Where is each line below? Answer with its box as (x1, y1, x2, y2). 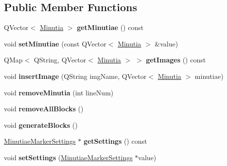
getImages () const (146, 55, 206, 65)
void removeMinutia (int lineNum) (4, 87, 114, 97)
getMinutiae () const (77, 22, 144, 32)
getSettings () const (83, 136, 147, 146)
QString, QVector (34, 55, 87, 65)
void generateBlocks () (4, 120, 78, 130)
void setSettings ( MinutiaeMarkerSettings (4, 152, 133, 162)
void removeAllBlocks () (4, 104, 84, 114)
